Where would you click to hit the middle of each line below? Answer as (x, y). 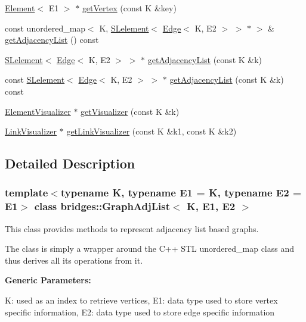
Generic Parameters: (48, 280)
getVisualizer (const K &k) (130, 111)
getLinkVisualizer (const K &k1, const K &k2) (152, 131)
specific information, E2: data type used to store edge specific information (140, 312)
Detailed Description (70, 163)
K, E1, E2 (211, 206)
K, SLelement (124, 28)
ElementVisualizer (38, 111)
